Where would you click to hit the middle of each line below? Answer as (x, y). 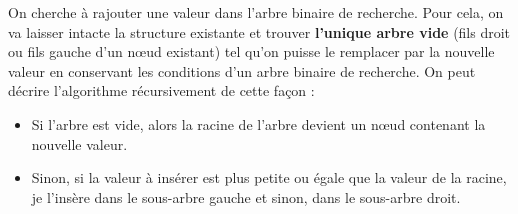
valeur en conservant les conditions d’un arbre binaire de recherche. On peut (242, 70)
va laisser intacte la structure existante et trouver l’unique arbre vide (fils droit (259, 31)
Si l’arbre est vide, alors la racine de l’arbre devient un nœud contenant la (258, 123)
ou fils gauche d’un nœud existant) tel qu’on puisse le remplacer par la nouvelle (251, 51)
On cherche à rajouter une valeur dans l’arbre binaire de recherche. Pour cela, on (256, 12)
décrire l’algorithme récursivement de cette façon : (161, 90)
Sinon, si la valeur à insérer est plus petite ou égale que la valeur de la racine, (269, 177)
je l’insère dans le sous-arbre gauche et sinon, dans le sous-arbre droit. (246, 196)
